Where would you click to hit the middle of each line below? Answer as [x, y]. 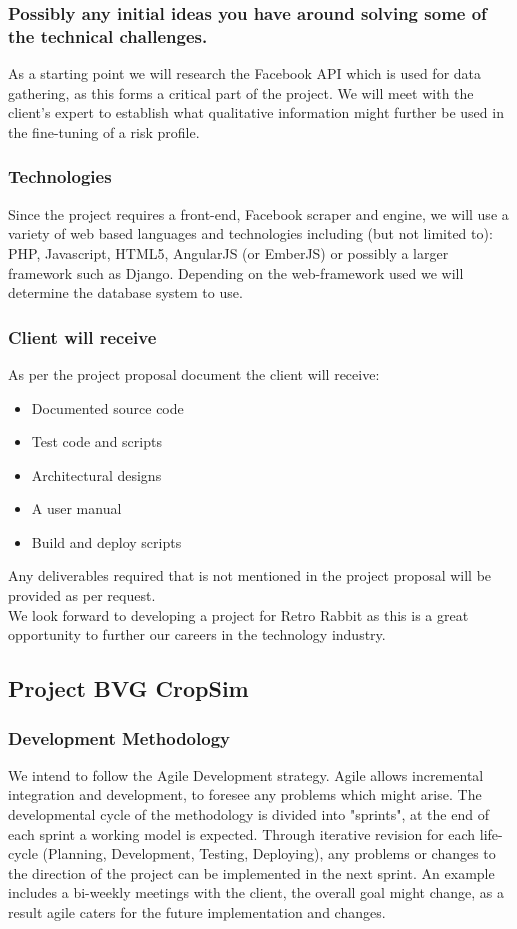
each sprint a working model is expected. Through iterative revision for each [242, 833]
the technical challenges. [108, 35]
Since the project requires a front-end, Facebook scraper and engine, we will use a [258, 213]
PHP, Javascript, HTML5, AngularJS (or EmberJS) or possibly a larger [228, 252]
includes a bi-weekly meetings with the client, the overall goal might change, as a [256, 892]
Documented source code [107, 407]
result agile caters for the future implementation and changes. [197, 912]
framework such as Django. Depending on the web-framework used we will [236, 272]
